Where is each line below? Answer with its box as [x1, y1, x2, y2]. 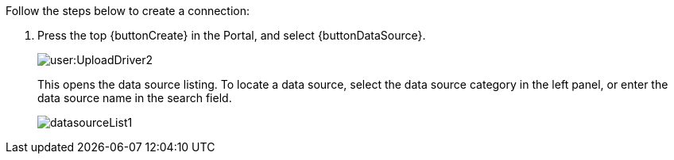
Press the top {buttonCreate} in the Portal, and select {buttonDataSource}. [37, 29, 426, 42]
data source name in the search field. [37, 91, 232, 105]
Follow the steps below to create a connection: [6, 4, 250, 17]
